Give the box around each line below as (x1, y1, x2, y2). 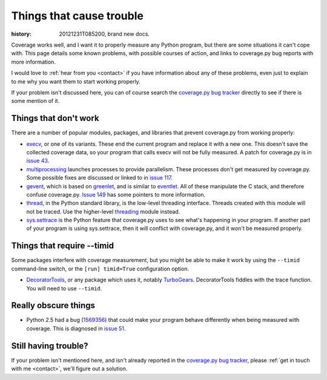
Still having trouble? (11, 341, 88, 351)
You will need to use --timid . (26, 284, 102, 292)
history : (11, 30, 31, 38)
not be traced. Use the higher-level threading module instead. (26, 208, 180, 215)
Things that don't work (11, 113, 99, 123)
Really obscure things (11, 300, 96, 311)
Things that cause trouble (11, 9, 144, 22)
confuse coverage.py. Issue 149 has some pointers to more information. (26, 191, 206, 198)
